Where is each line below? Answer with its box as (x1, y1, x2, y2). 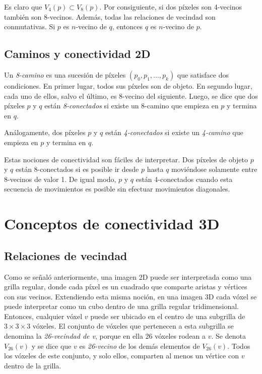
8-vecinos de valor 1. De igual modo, (4, 173, 116, 184)
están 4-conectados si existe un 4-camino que (105, 127, 243, 138)
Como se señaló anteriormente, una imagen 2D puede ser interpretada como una (4, 271, 252, 282)
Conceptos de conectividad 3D (4, 213, 220, 234)
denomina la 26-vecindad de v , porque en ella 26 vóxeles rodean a (4, 331, 206, 341)
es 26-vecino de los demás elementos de (79, 340, 200, 351)
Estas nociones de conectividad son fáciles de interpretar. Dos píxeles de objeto (4, 154, 248, 164)
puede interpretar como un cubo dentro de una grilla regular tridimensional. (4, 301, 239, 311)
